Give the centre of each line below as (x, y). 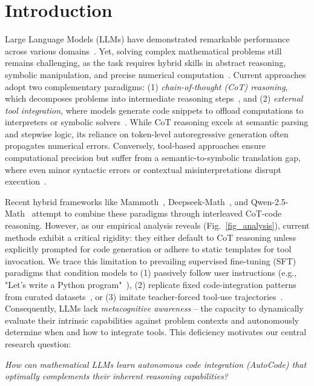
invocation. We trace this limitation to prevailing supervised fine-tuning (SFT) (151, 260)
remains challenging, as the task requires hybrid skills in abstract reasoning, (146, 63)
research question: (38, 343)
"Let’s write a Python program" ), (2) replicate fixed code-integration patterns (151, 284)
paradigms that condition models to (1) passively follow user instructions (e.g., (151, 273)
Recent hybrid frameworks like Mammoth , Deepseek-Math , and (126, 201)
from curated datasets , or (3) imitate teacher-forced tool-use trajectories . (144, 296)
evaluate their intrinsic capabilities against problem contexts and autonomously (152, 320)
